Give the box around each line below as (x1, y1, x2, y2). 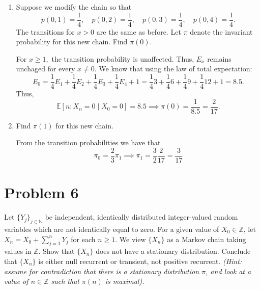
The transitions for (16, 26, 75, 37)
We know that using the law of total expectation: (99, 63, 252, 74)
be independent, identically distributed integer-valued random (45, 212, 238, 222)
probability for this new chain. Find (16, 36, 128, 47)
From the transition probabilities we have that (16, 137, 161, 148)
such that (51, 276, 79, 286)
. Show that (38, 246, 75, 256)
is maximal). (105, 276, 145, 286)
